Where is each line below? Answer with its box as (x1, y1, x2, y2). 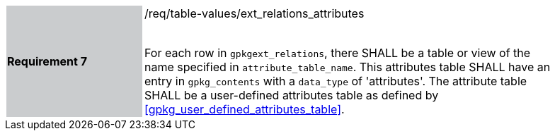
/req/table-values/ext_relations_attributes (144, 6, 365, 20)
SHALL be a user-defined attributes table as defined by (144, 88, 439, 102)
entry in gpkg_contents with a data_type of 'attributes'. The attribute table (144, 74, 527, 88)
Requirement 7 (7, 54, 87, 68)
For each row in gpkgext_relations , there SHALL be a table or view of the (144, 46, 531, 60)
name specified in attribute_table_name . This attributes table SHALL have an (144, 60, 551, 74)
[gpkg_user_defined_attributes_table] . (144, 102, 345, 116)
